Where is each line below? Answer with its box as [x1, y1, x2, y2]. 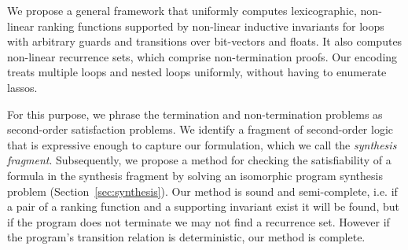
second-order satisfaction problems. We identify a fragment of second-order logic [7, 121, 394, 138]
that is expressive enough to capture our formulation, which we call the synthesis [7, 136, 397, 153]
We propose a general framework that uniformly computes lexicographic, [7, 2, 357, 18]
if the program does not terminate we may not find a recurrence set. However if [7, 213, 390, 230]
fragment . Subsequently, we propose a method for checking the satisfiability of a [7, 152, 391, 168]
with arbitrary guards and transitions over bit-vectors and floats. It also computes [7, 33, 402, 50]
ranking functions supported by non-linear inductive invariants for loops [37, 17, 384, 34]
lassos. [7, 79, 38, 95]
